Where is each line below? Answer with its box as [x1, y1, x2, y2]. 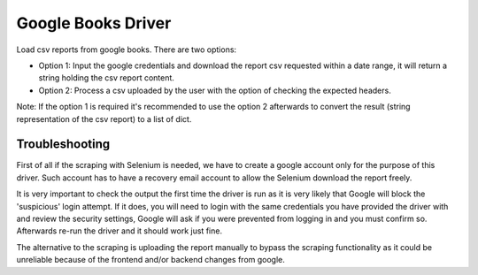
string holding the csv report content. [38, 73, 174, 83]
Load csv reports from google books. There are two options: [16, 44, 237, 55]
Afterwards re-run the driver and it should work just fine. [16, 225, 223, 236]
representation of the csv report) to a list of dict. [16, 113, 192, 124]
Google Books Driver [16, 13, 172, 33]
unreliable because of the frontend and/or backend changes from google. [16, 255, 285, 265]
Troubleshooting [16, 137, 111, 152]
